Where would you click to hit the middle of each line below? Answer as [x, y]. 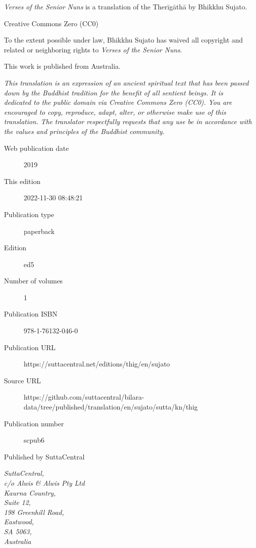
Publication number [34, 423]
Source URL [22, 380]
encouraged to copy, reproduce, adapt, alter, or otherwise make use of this [115, 112]
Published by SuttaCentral [44, 456]
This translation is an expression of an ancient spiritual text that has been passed [127, 82]
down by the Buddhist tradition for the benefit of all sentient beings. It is [114, 92]
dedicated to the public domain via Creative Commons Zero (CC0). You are [118, 102]
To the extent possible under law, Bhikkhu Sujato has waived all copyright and [124, 40]
